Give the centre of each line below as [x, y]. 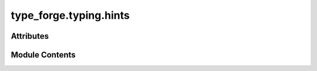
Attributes [30, 36]
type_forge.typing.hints [70, 15]
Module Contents [43, 55]
